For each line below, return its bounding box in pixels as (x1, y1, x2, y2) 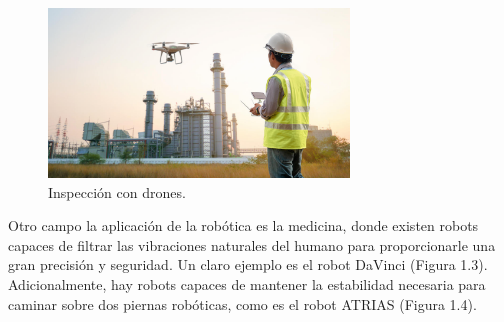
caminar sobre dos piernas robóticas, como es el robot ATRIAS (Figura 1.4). (8, 293, 477, 314)
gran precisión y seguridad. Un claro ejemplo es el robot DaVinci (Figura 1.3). (8, 254, 488, 275)
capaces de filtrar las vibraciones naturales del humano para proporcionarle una (8, 234, 496, 255)
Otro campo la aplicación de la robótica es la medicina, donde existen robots (8, 215, 479, 236)
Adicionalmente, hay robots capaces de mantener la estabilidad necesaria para (8, 274, 486, 295)
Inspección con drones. (48, 181, 186, 202)
